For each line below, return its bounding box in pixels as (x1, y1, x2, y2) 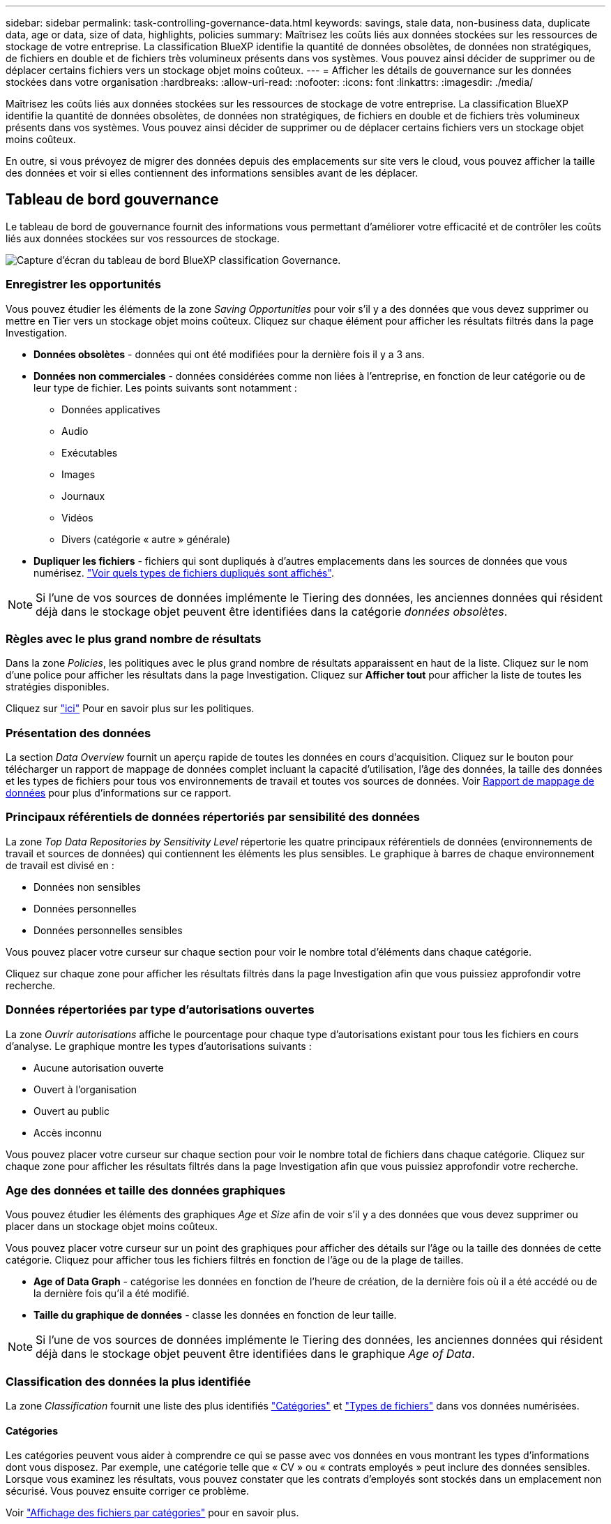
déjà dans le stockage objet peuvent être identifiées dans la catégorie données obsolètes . (36, 604, 508, 619)
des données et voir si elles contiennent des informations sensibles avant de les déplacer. (6, 167, 418, 179)
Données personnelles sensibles (33, 924, 183, 936)
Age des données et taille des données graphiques (6, 1183, 286, 1197)
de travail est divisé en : (6, 859, 114, 871)
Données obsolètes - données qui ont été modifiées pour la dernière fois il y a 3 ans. (33, 348, 425, 360)
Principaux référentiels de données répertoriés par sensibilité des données (6, 810, 421, 824)
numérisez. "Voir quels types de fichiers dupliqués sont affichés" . (33, 566, 334, 579)
